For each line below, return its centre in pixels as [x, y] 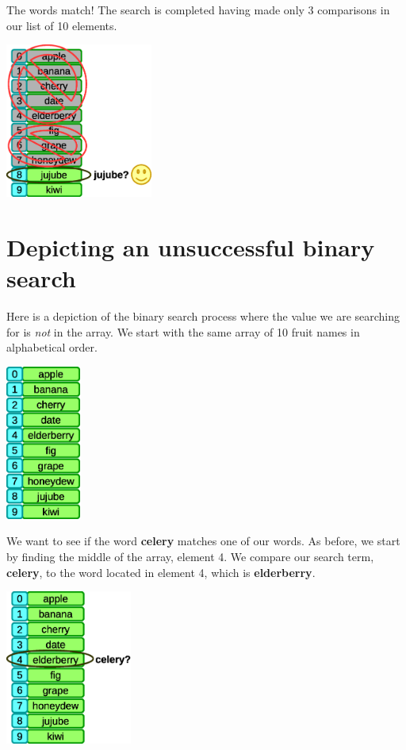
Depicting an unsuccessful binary [191, 246]
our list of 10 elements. [62, 25]
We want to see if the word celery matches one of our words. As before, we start [203, 541]
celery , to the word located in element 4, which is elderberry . [161, 572]
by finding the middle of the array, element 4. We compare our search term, [190, 557]
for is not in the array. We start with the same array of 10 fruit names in [183, 331]
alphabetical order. [52, 347]
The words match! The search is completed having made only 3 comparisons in [198, 10]
